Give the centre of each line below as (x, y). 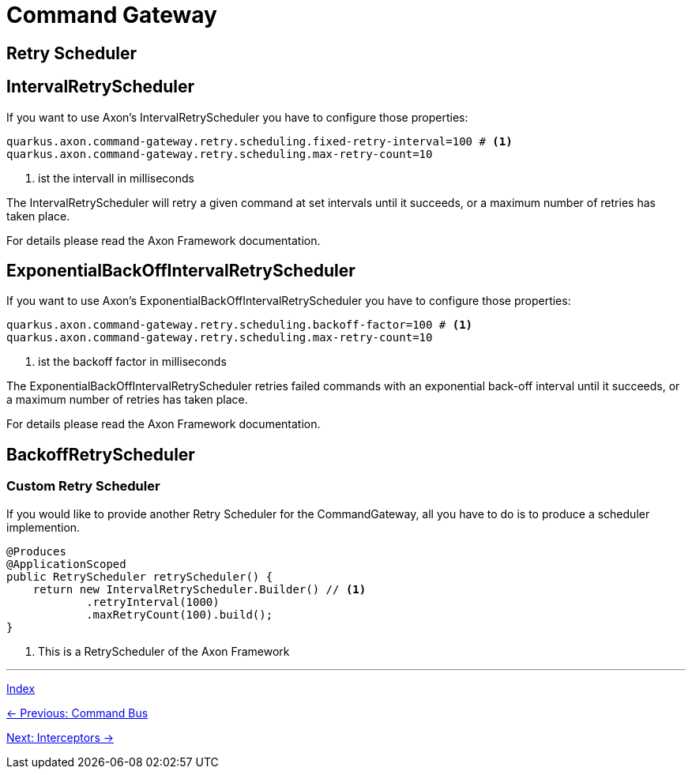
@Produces (36, 551)
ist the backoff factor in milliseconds (132, 362)
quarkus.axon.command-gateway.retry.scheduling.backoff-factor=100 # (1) (240, 325)
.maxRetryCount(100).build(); (180, 614)
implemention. (43, 527)
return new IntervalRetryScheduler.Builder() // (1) (199, 589)
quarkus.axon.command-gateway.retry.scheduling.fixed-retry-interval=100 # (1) (259, 141)
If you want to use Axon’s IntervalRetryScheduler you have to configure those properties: (237, 117)
